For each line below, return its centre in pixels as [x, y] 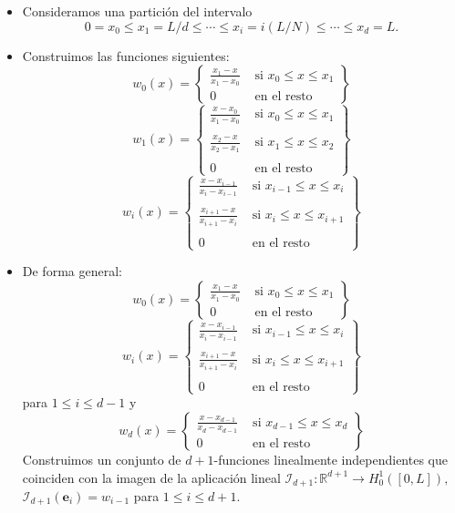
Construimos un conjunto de [102, 459]
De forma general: [72, 271]
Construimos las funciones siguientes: [126, 55]
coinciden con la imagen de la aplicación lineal [151, 477]
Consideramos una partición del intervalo [137, 11]
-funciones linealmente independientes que [331, 459]
